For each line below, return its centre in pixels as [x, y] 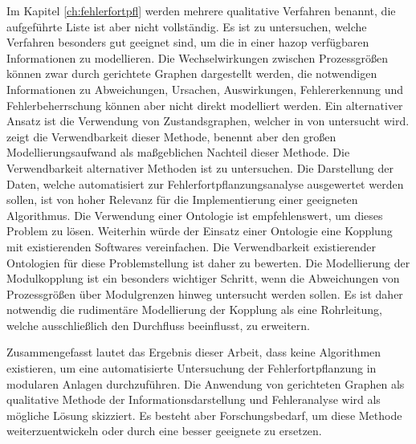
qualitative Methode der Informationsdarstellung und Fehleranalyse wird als [194, 399]
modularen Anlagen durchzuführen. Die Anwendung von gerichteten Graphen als [206, 383]
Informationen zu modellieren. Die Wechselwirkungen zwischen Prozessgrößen [197, 57]
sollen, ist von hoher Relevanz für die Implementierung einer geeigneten [182, 200]
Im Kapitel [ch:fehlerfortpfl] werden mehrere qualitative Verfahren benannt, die [201, 10]
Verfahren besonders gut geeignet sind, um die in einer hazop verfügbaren [188, 42]
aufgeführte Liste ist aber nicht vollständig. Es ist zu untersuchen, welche [187, 26]
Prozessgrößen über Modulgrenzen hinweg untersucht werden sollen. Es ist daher [205, 293]
